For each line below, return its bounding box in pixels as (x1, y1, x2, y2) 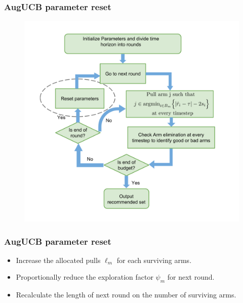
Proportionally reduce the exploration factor (16, 272, 153, 282)
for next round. (167, 272, 215, 282)
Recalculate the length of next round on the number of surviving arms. (16, 289, 236, 300)
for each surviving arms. (116, 254, 192, 265)
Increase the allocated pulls (16, 254, 101, 265)
